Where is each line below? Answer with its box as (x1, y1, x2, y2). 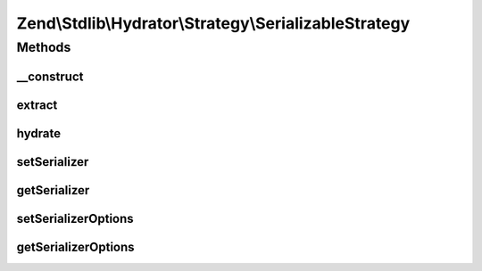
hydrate (16, 126, 62, 141)
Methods (16, 39, 71, 55)
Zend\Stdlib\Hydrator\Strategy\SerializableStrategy (16, 13, 411, 33)
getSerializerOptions (16, 239, 135, 254)
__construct (16, 69, 84, 84)
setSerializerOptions (16, 210, 134, 226)
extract (16, 97, 58, 112)
